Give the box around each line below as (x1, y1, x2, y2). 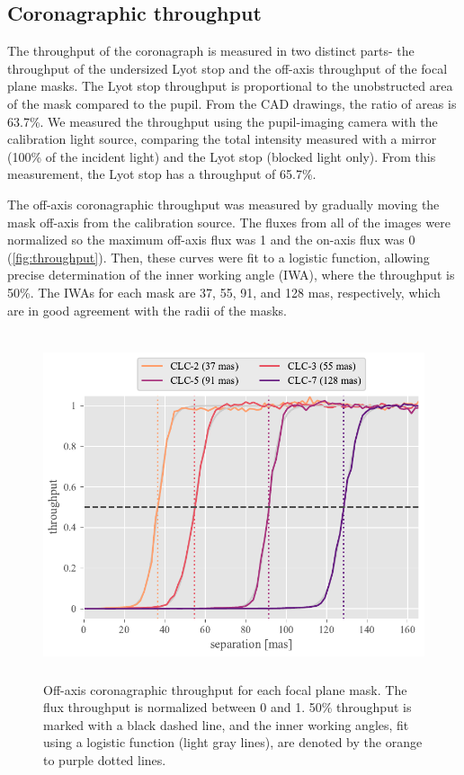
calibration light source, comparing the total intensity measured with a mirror (7, 129, 437, 148)
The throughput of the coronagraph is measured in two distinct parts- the (7, 41, 415, 60)
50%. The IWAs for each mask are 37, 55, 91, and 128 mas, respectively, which (7, 282, 441, 301)
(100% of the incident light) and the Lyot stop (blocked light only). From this (7, 147, 436, 165)
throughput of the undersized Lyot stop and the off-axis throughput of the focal (7, 58, 448, 77)
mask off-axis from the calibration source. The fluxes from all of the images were (7, 212, 451, 231)
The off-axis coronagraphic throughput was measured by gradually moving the (7, 194, 440, 213)
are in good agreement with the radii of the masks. (7, 300, 287, 319)
